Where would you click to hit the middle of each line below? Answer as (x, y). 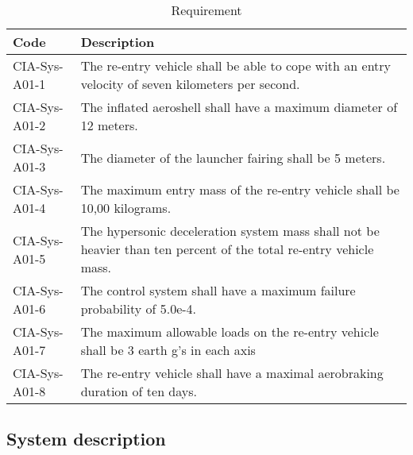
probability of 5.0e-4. (139, 308)
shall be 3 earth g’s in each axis (168, 350)
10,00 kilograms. (126, 208)
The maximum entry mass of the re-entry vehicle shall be (240, 189)
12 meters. (109, 125)
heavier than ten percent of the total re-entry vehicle (227, 249)
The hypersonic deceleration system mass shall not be (230, 231)
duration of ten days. (139, 391)
